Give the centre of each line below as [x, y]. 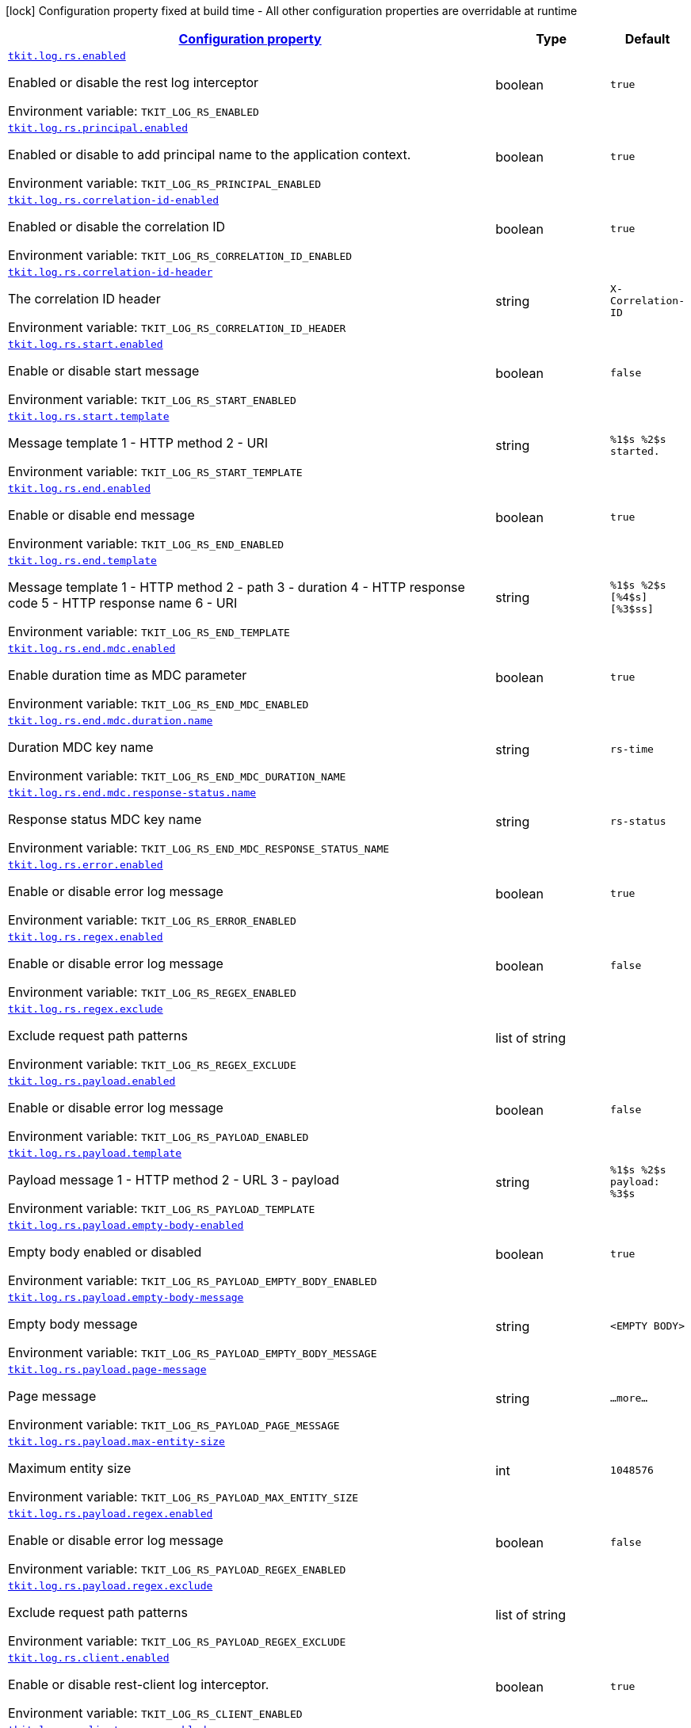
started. [635, 451]
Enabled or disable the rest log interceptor [134, 82]
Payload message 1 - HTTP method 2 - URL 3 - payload [174, 1180]
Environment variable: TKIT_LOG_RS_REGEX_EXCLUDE [152, 1064]
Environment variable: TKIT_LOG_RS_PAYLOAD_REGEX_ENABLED [177, 1569]
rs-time [632, 749]
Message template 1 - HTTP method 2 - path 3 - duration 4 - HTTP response [237, 587]
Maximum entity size [70, 1468]
